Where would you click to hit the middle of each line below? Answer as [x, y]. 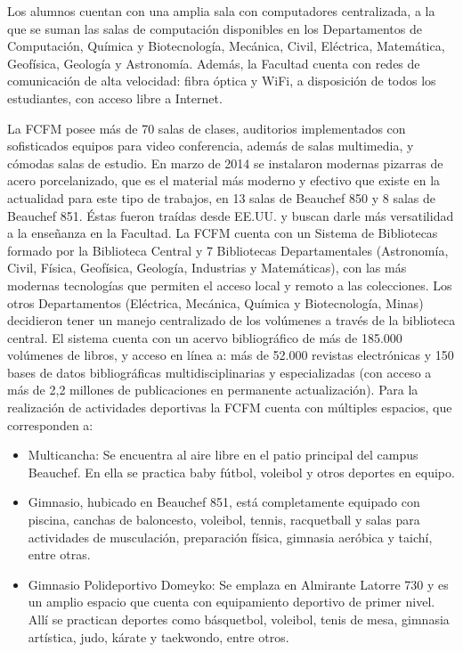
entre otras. [59, 554]
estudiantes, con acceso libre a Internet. [115, 98]
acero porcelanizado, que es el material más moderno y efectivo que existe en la [224, 180]
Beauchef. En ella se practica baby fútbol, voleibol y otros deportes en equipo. [241, 472]
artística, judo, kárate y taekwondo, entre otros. [158, 636]
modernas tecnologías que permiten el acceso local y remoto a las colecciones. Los [230, 285]
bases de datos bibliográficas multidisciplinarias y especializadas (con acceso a [219, 372]
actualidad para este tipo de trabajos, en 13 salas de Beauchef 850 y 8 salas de [221, 197]
